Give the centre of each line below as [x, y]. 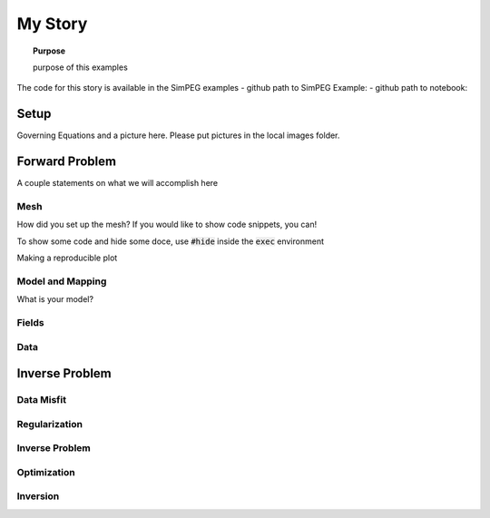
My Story [52, 24]
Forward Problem [67, 162]
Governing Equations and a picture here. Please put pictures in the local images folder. [178, 135]
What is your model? [55, 299]
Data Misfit [42, 400]
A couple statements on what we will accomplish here [118, 183]
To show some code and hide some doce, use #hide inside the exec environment [170, 241]
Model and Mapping [62, 281]
